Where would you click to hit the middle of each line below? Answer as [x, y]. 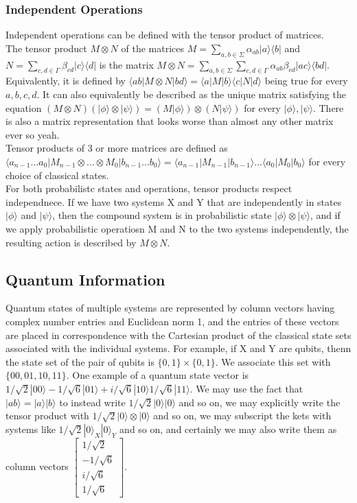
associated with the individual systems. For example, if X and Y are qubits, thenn [178, 348]
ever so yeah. [33, 134]
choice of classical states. [57, 175]
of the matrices [152, 48]
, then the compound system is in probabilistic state [162, 215]
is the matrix [126, 64]
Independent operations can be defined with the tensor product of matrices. [165, 35]
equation [24, 107]
